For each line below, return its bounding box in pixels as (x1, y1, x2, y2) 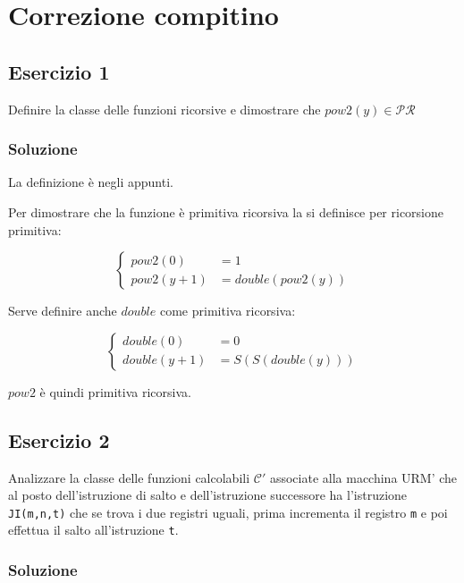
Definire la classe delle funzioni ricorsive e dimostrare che (8, 99, 321, 118)
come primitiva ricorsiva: (159, 301, 296, 320)
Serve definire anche (8, 301, 117, 320)
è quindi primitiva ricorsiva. (39, 382, 191, 401)
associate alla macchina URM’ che (269, 468, 458, 486)
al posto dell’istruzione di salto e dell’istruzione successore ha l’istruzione (8, 486, 408, 504)
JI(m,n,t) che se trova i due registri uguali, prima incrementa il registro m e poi (8, 503, 448, 521)
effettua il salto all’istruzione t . (8, 520, 179, 539)
